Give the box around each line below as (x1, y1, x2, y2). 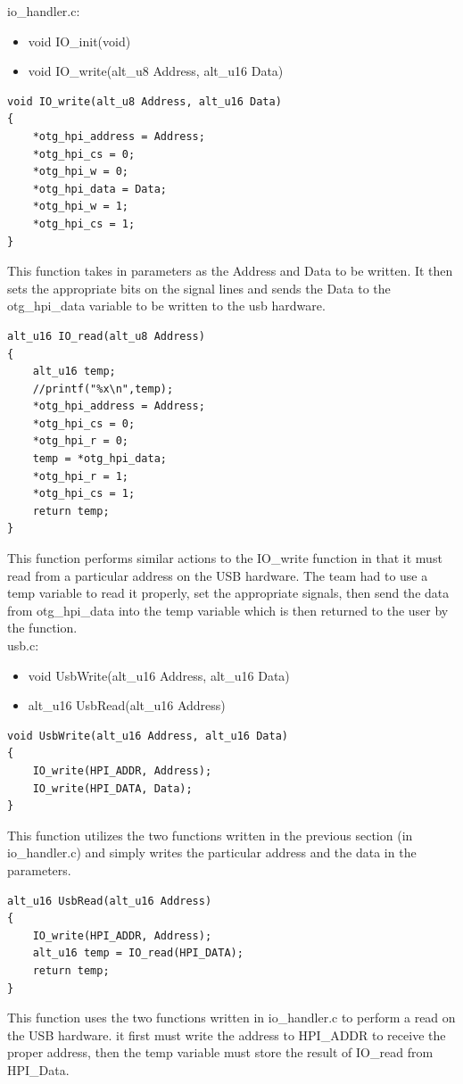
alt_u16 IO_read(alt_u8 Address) (7, 329, 205, 343)
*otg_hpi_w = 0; (32, 165, 129, 178)
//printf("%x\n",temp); (32, 382, 174, 395)
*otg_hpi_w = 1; (32, 200, 129, 213)
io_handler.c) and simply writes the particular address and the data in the (7, 843, 417, 862)
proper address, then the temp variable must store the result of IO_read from (7, 1043, 434, 1062)
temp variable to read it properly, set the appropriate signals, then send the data (7, 583, 450, 602)
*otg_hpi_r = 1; (32, 469, 129, 483)
